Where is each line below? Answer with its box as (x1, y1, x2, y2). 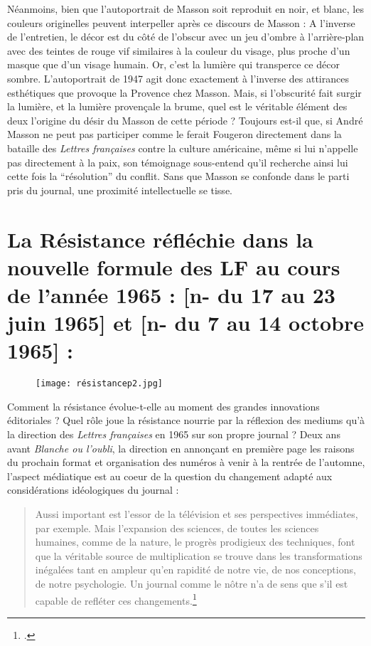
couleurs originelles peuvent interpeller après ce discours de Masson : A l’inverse (7, 15, 355, 30)
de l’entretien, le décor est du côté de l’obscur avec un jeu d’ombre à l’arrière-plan (7, 29, 365, 44)
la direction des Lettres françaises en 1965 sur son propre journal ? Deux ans (7, 427, 340, 442)
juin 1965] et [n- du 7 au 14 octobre (7, 308, 364, 337)
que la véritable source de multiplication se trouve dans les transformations (35, 548, 362, 563)
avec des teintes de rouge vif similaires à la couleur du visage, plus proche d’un (7, 43, 350, 58)
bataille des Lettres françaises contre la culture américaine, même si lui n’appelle (7, 140, 358, 155)
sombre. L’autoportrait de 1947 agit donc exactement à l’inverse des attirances (7, 70, 349, 85)
